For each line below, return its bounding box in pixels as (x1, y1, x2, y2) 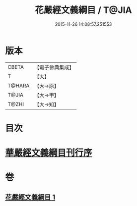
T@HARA (7, 82, 30, 89)
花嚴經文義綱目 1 (5, 193, 56, 201)
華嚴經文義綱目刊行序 (5, 147, 93, 158)
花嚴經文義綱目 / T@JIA (34, 4, 133, 16)
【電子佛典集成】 (34, 64, 74, 71)
